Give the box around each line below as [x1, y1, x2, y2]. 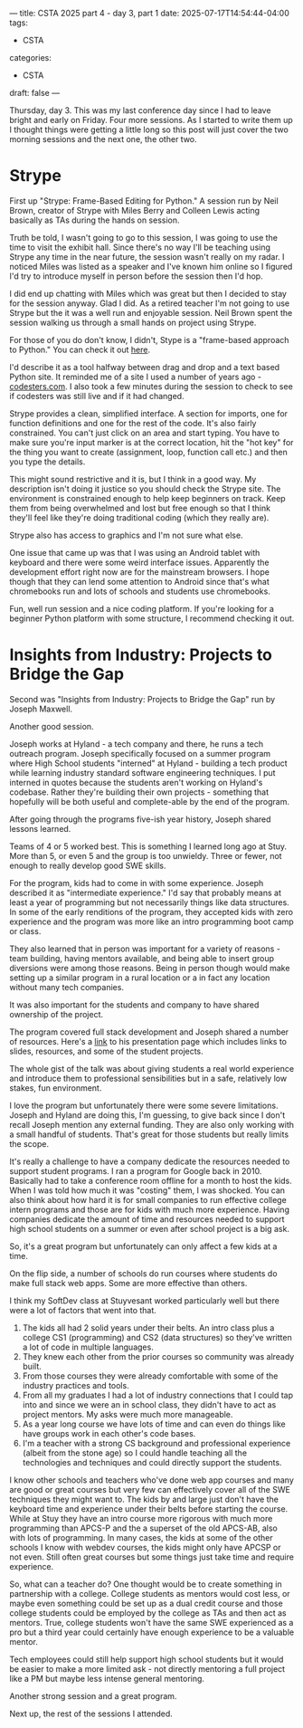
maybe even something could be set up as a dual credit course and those [9, 1598, 283, 1609]
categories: [9, 53, 52, 62]
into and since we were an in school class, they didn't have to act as [22, 1399, 277, 1410]
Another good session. [9, 721, 94, 731]
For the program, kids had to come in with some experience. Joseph [9, 877, 264, 888]
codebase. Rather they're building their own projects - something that [9, 787, 270, 797]
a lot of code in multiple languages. [22, 1341, 154, 1352]
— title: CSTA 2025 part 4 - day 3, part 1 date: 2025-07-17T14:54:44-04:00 [9, 8, 289, 18]
